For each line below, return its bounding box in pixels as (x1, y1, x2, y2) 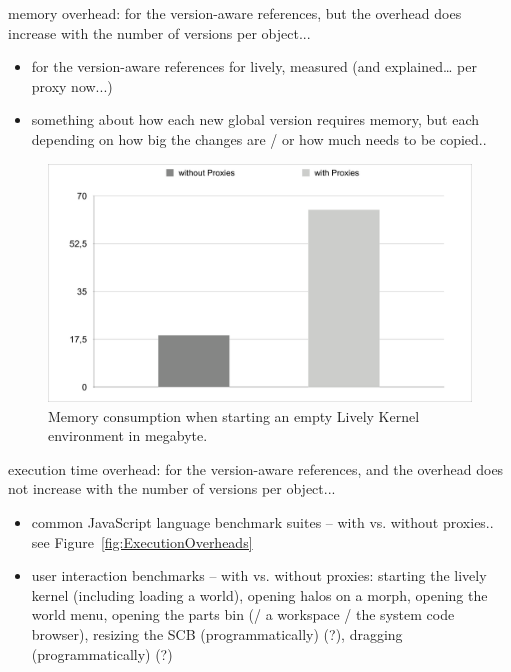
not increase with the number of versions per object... (8, 478, 336, 499)
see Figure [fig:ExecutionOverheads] (31, 531, 253, 552)
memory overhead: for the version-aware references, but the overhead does (8, 3, 462, 23)
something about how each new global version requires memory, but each (31, 109, 479, 130)
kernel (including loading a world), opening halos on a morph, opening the (31, 584, 488, 605)
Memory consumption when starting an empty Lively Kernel (48, 405, 420, 426)
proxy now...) (31, 75, 113, 96)
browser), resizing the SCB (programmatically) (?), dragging (31, 624, 403, 644)
